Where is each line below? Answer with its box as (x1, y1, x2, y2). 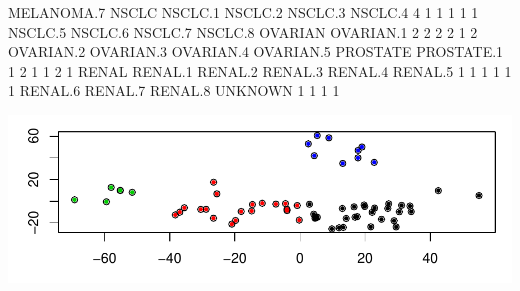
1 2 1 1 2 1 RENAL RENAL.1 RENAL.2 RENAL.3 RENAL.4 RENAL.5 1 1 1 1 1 (8, 60, 512, 81)
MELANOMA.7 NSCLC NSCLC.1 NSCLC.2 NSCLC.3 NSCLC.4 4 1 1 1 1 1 (8, 2, 479, 22)
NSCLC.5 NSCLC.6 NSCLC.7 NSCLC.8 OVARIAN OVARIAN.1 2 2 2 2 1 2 (8, 21, 478, 42)
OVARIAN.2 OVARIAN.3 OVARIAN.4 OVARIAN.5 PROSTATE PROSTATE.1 (8, 41, 504, 62)
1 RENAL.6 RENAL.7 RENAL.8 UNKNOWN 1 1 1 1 (8, 80, 340, 101)
